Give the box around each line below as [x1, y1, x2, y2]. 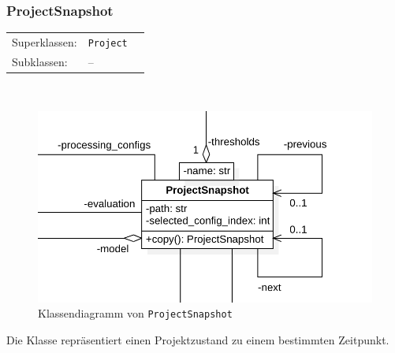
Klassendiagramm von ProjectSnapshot [38, 305, 233, 321]
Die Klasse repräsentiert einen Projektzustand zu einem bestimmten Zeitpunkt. [6, 331, 389, 347]
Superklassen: [12, 34, 77, 50]
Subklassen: [12, 53, 68, 69]
